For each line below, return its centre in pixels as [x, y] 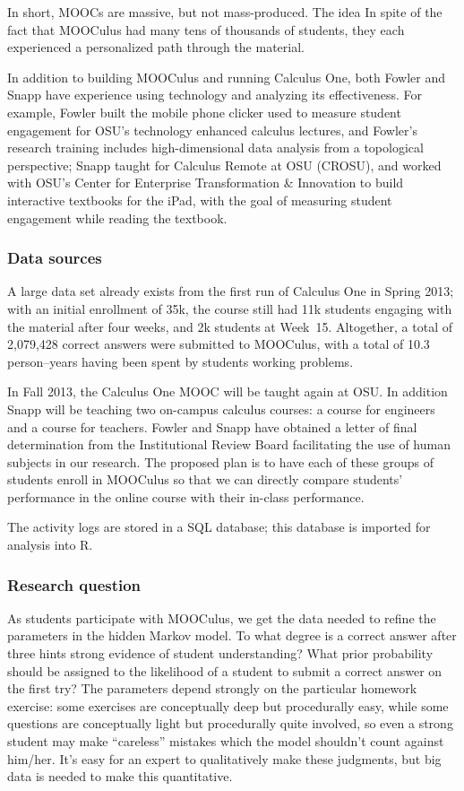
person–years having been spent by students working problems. [180, 361]
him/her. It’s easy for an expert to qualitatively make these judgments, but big [224, 758]
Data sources [55, 258]
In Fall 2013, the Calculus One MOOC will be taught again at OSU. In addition [228, 391]
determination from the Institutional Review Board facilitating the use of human [229, 444]
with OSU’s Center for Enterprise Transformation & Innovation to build [206, 183]
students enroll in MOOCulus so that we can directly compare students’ [205, 479]
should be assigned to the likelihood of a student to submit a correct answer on [225, 670]
